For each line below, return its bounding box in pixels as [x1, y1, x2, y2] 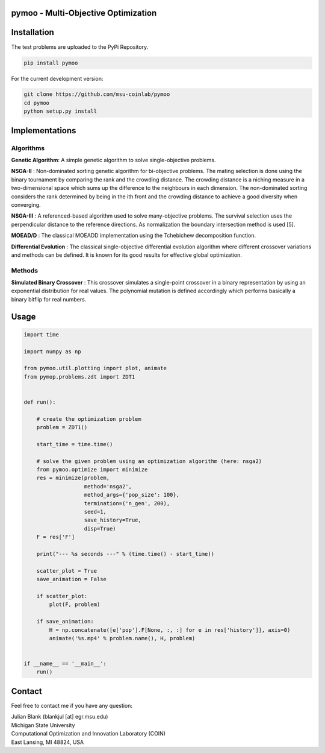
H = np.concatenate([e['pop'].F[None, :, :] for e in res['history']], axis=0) [49, 626, 291, 633]
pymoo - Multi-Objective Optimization [11, 8, 157, 18]
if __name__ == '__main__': [23, 660, 107, 667]
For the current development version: [11, 75, 104, 82]
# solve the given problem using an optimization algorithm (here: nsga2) [36, 458, 262, 464]
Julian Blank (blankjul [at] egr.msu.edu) [11, 713, 108, 720]
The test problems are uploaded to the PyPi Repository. [11, 43, 149, 51]
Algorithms [11, 143, 45, 152]
